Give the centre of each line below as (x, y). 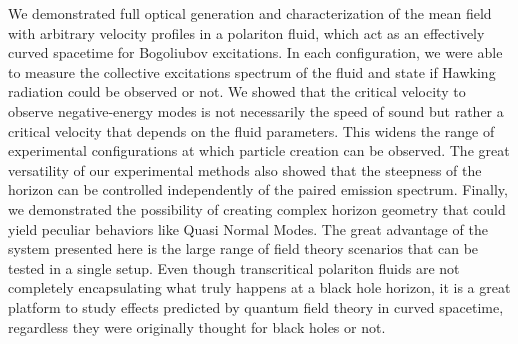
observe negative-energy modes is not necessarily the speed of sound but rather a (256, 110)
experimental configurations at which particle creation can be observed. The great (259, 150)
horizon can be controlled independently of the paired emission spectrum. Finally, (258, 189)
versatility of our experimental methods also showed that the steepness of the (245, 169)
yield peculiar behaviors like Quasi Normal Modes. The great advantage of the (248, 228)
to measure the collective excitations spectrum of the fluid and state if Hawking (252, 71)
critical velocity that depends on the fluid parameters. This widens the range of (251, 130)
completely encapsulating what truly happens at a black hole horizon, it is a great (259, 287)
